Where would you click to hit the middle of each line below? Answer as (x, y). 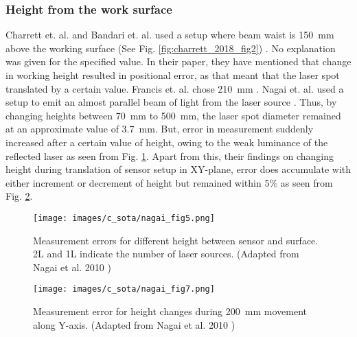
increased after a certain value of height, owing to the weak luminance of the (167, 142)
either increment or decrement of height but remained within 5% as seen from (169, 182)
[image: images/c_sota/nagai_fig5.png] (124, 218)
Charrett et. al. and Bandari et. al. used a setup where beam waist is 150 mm (170, 35)
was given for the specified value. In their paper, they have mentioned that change (178, 61)
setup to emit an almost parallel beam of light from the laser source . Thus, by (171, 102)
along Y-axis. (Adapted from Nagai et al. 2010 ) (134, 324)
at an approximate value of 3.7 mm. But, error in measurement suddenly (160, 129)
